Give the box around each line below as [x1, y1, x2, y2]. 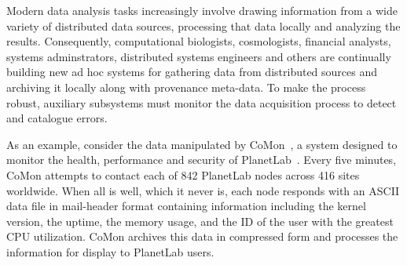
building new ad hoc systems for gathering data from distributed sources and [6, 64, 378, 80]
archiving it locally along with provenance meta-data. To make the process [6, 78, 366, 95]
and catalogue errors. [6, 110, 108, 126]
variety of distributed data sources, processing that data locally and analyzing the [6, 17, 401, 34]
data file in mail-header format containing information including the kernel [6, 198, 366, 214]
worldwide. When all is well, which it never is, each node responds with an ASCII [6, 182, 400, 198]
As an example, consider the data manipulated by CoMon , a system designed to [6, 136, 398, 152]
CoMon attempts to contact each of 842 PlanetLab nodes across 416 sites [6, 166, 360, 183]
